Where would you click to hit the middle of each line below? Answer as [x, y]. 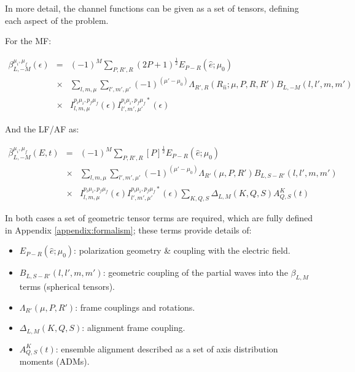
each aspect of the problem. [57, 20]
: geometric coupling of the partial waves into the [195, 272]
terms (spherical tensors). [67, 287]
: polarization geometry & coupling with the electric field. [182, 250]
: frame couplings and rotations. [135, 307]
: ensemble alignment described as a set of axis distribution [167, 348]
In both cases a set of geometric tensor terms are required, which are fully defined [159, 218]
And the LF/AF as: [42, 129]
